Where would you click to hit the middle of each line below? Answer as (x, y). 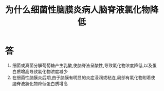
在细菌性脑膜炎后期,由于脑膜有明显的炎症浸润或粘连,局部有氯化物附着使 (84, 77)
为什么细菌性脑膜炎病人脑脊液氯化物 (78, 10)
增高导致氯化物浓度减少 (44, 71)
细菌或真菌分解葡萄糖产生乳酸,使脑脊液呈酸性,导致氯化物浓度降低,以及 (82, 65)
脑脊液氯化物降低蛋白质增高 (40, 83)
